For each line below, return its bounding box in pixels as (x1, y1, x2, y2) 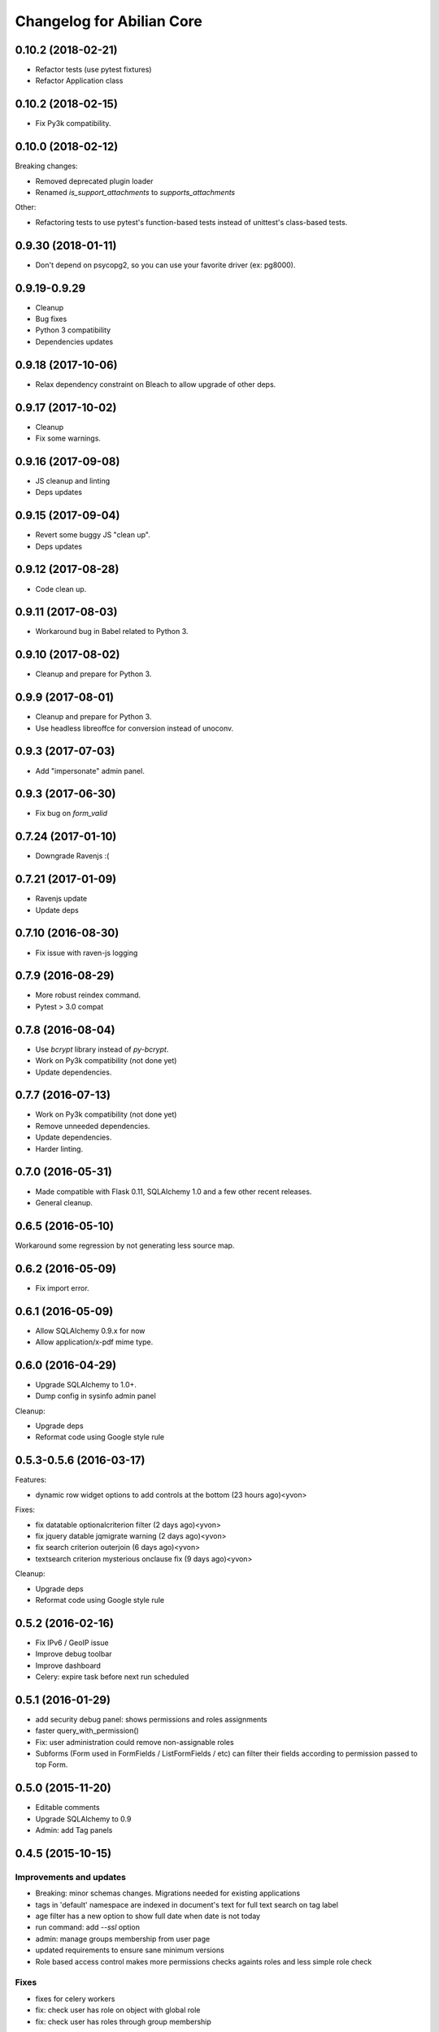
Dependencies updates (35, 336, 114, 346)
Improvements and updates (15, 1871, 126, 1882)
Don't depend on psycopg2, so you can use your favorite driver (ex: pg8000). (35, 260, 296, 270)
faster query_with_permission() (35, 1726, 140, 1735)
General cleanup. (35, 1197, 93, 1207)
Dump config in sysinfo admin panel (35, 1391, 156, 1401)
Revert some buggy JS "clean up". (35, 530, 150, 540)
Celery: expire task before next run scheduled (35, 1671, 189, 1682)
